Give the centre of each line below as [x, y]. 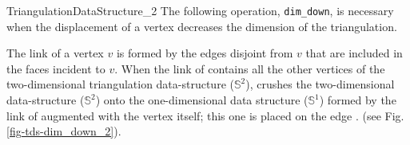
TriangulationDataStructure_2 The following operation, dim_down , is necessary [200, 10]
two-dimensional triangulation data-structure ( [120, 84]
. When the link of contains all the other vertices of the [250, 68]
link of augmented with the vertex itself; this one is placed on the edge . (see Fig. [205, 115]
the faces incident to [56, 68]
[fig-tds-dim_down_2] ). [64, 131]
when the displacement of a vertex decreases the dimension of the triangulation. [202, 26]
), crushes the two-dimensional [320, 84]
